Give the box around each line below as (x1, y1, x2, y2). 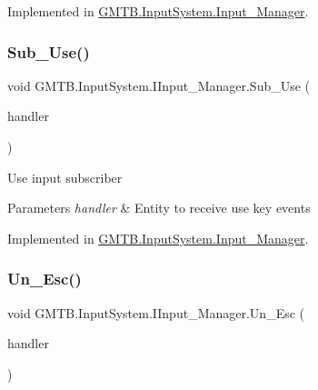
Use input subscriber (7, 167, 123, 186)
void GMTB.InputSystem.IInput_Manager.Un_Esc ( (7, 303, 305, 322)
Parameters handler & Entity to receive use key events (7, 198, 311, 217)
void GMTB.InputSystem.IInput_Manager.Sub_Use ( (7, 75, 311, 95)
